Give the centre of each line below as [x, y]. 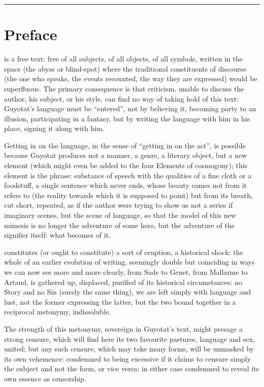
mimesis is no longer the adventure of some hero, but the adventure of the [119, 225]
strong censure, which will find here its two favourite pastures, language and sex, [129, 338]
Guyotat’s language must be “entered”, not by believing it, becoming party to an [130, 108]
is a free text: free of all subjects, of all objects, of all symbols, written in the [123, 59]
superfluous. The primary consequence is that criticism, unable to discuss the [124, 88]
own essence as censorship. [45, 378]
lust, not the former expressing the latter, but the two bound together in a [120, 301]
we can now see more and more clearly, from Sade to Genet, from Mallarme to [126, 272]
